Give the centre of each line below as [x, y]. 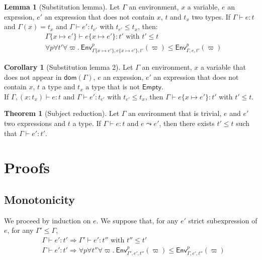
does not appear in [33, 77]
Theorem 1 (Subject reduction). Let [62, 113]
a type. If [87, 123]
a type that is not [113, 87]
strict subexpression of [223, 220]
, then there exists [187, 123]
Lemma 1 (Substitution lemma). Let [62, 7]
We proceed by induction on [48, 220]
